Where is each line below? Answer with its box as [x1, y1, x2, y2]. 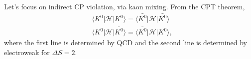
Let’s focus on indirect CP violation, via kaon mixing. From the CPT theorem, [4, 1, 245, 11]
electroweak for [4, 47, 50, 57]
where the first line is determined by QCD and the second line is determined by [4, 37, 247, 48]
